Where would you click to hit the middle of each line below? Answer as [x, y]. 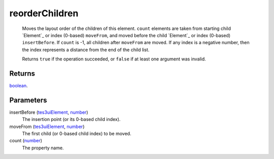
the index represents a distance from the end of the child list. [86, 50]
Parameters [28, 100]
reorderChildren [44, 13]
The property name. [43, 148]
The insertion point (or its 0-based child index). [71, 119]
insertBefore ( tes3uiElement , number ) [49, 112]
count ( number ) [26, 141]
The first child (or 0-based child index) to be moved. [77, 134]
